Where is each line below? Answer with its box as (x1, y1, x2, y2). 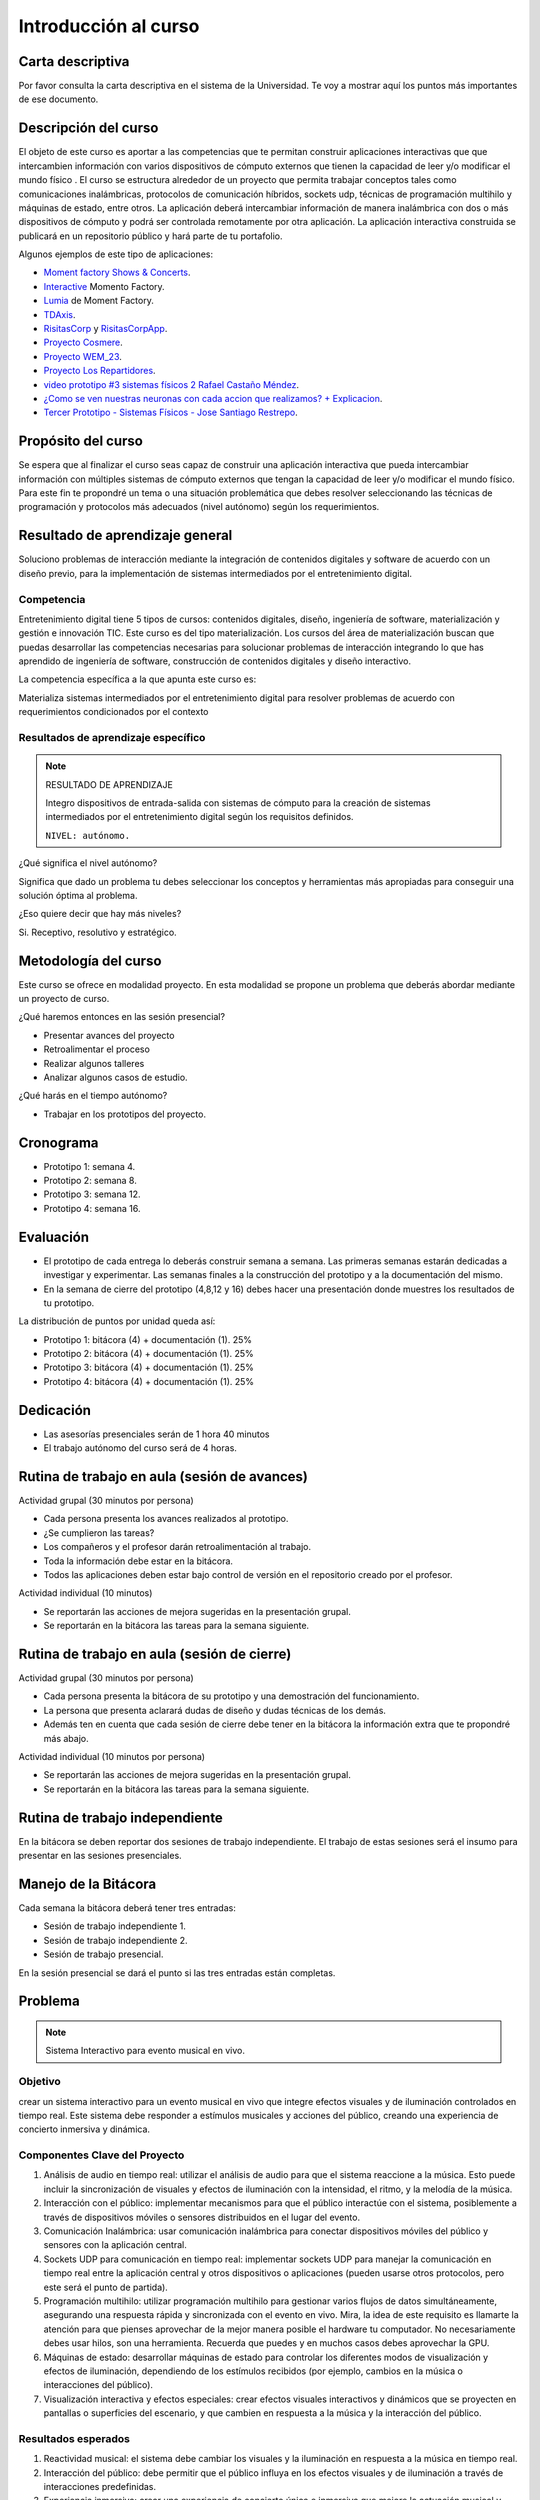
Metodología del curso (18, 952, 162, 969)
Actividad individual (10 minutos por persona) (18, 1751, 205, 1763)
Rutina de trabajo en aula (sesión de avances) (18, 1468, 309, 1485)
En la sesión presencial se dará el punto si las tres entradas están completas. (18, 1966, 336, 1979)
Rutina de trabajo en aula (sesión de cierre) (18, 1646, 292, 1662)
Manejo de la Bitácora (18, 1875, 157, 1892)
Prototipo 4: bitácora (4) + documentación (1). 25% (43, 1375, 255, 1387)
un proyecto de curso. (18, 993, 110, 1005)
